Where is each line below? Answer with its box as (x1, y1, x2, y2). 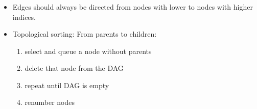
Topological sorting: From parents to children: (12, 29, 157, 39)
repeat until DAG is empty (25, 79, 109, 90)
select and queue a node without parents (25, 45, 152, 56)
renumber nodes (25, 97, 75, 107)
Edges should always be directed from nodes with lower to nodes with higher (12, 1, 253, 12)
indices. (12, 11, 36, 22)
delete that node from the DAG (25, 63, 124, 73)
